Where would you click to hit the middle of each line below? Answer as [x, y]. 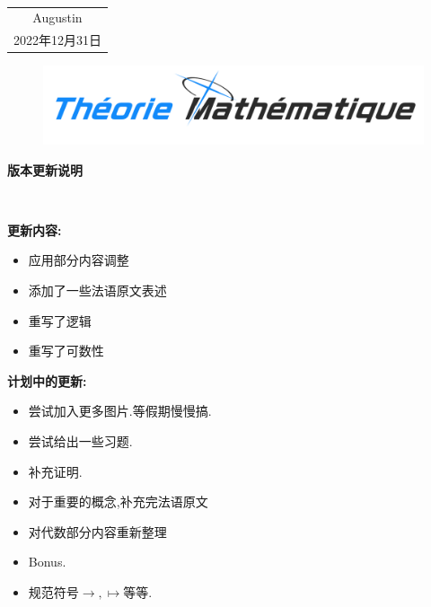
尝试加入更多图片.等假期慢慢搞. [120, 411]
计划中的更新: [47, 380]
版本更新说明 [45, 169]
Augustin [57, 18]
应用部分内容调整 [79, 260]
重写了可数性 [66, 351]
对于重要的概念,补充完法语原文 [118, 501]
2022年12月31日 [57, 40]
